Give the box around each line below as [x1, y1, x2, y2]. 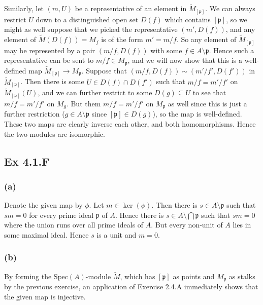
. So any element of [176, 34, 237, 45]
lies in [233, 219, 251, 230]
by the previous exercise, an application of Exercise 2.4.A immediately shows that [4, 281, 258, 292]
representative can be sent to [4, 55, 94, 65]
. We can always [205, 3, 255, 14]
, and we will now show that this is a [127, 55, 242, 65]
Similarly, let [4, 3, 44, 14]
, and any [225, 24, 255, 34]
